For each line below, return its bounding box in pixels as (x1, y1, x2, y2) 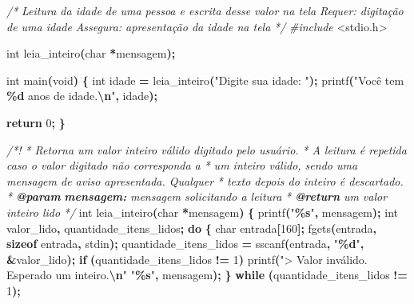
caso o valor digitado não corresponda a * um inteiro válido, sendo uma (6, 157, 358, 174)
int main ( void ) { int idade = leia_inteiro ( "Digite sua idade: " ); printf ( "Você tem (6, 71, 404, 88)
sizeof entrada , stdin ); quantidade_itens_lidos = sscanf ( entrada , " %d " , (6, 235, 364, 252)
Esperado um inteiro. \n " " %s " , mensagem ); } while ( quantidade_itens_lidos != (6, 266, 408, 283)
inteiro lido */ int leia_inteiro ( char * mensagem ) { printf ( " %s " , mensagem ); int (6, 203, 398, 220)
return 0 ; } (6, 114, 66, 130)
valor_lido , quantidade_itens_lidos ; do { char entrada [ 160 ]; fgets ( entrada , (6, 219, 377, 236)
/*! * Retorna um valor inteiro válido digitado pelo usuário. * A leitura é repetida (6, 141, 407, 158)
